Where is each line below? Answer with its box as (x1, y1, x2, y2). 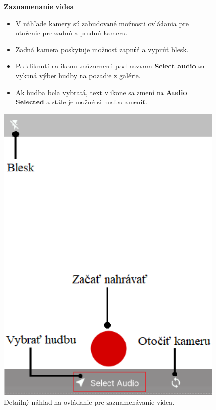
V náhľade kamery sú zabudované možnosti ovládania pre (15, 18, 189, 28)
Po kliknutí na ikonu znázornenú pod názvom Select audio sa (15, 61, 205, 71)
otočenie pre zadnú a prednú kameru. (15, 28, 128, 38)
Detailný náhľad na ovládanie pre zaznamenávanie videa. (4, 397, 175, 407)
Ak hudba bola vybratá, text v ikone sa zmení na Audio (15, 87, 187, 97)
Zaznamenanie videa (4, 1, 74, 11)
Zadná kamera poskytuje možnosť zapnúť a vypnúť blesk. (15, 44, 189, 54)
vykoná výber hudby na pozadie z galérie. (15, 70, 141, 80)
